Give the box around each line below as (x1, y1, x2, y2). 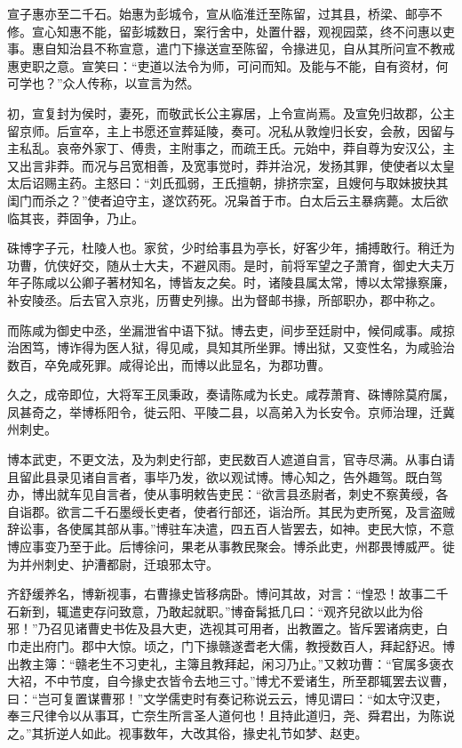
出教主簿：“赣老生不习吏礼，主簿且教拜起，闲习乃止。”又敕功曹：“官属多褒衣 (7, 654, 454, 672)
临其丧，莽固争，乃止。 (7, 208, 144, 227)
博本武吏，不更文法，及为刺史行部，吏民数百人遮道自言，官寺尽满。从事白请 (7, 450, 455, 469)
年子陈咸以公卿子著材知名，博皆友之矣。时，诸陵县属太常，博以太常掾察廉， (7, 273, 455, 292)
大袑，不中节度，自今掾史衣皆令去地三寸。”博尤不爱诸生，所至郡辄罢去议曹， (7, 672, 455, 690)
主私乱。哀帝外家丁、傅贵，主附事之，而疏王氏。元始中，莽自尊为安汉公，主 (7, 139, 455, 157)
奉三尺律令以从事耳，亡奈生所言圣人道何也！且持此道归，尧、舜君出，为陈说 (7, 706, 455, 725)
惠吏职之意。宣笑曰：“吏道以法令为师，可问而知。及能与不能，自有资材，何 (7, 56, 449, 75)
